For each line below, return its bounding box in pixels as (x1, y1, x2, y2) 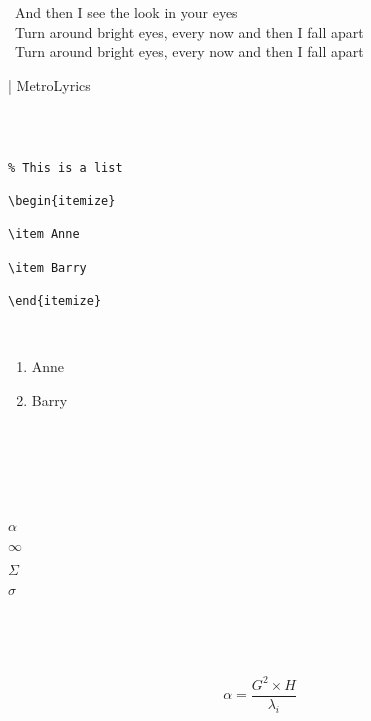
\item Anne (8, 227, 80, 242)
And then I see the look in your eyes (14, 2, 238, 22)
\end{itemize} (8, 293, 102, 308)
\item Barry (8, 260, 87, 275)
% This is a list (8, 160, 123, 175)
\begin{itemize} (8, 193, 116, 208)
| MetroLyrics (8, 74, 91, 95)
